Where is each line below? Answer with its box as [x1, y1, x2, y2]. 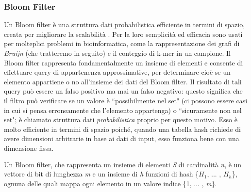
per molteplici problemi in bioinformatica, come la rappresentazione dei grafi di [4, 38, 240, 48]
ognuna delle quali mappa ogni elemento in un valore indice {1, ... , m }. [4, 178, 217, 188]
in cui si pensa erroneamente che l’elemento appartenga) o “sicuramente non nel [4, 105, 242, 115]
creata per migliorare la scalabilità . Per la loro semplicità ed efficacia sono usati [4, 29, 243, 39]
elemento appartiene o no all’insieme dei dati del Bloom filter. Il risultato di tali [4, 76, 242, 86]
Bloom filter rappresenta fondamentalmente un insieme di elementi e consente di [4, 57, 243, 67]
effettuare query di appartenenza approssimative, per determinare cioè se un [4, 67, 231, 77]
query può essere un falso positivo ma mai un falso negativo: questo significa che [4, 86, 243, 96]
